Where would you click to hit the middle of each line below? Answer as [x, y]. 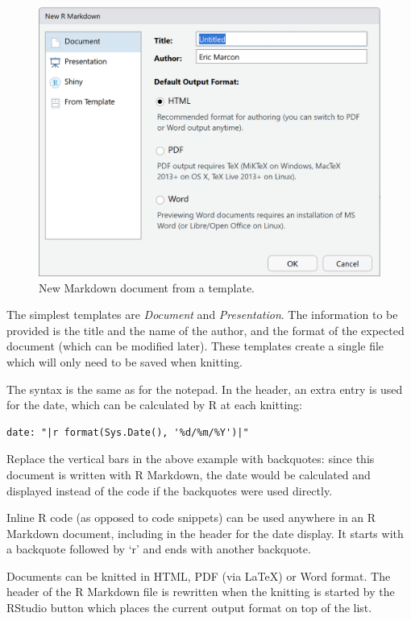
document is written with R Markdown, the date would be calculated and [189, 474]
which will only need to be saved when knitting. [125, 361]
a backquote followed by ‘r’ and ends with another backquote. [159, 549]
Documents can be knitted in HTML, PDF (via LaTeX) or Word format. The [199, 575]
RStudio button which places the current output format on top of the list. [189, 608]
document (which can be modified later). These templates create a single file [195, 346]
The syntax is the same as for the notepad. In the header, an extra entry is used [205, 389]
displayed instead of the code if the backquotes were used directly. [170, 490]
